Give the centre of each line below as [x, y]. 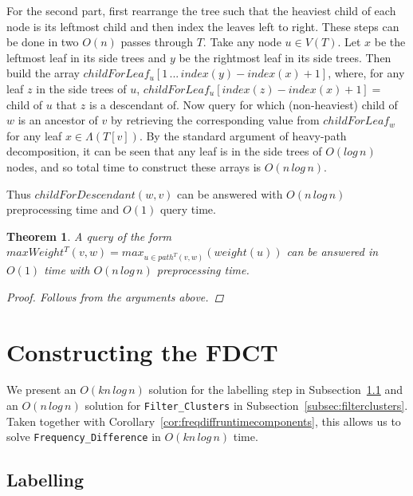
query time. [188, 209]
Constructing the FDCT [142, 351]
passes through [157, 42]
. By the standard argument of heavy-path [243, 135]
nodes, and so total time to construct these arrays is [134, 166]
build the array [43, 73]
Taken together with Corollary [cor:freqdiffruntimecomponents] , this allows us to [204, 421]
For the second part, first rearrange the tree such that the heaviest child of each [201, 10]
